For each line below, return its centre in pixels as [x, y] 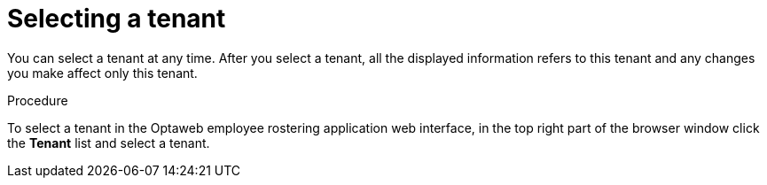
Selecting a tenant [117, 19]
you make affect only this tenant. [102, 73]
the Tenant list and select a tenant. [109, 143]
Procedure [38, 100]
